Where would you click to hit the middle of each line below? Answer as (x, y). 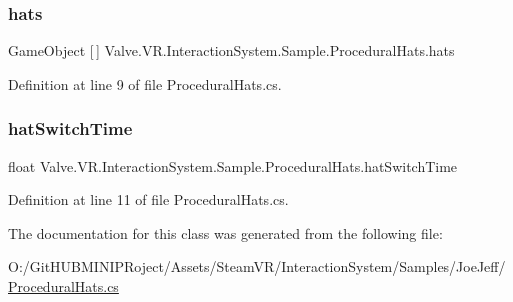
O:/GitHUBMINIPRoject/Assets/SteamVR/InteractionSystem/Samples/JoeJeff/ (257, 266)
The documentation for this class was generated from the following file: (225, 232)
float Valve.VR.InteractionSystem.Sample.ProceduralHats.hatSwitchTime (233, 165)
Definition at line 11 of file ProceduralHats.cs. (148, 199)
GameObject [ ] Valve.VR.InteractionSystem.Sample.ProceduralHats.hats (231, 50)
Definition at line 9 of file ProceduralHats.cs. (145, 83)
